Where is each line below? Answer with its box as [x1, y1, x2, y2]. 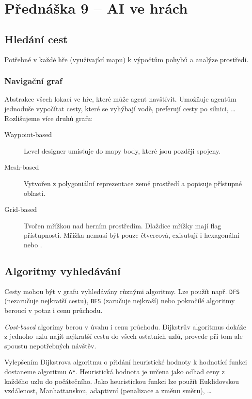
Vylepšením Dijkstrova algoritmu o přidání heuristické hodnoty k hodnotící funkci [4, 357, 247, 367]
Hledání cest [4, 31, 68, 46]
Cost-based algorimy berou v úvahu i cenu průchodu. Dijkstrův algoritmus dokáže [4, 321, 247, 331]
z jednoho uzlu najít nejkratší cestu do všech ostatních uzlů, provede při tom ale [4, 331, 243, 341]
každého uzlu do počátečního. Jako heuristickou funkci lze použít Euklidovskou [4, 376, 239, 386]
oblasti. [24, 188, 46, 198]
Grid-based [4, 204, 37, 214]
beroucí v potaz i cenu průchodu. [4, 305, 103, 315]
